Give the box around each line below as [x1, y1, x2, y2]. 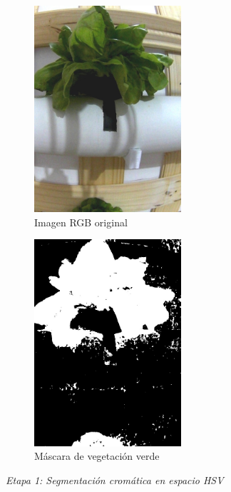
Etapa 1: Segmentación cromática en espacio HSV [6, 472, 224, 487]
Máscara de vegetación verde [34, 448, 160, 463]
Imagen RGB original [34, 214, 128, 229]
